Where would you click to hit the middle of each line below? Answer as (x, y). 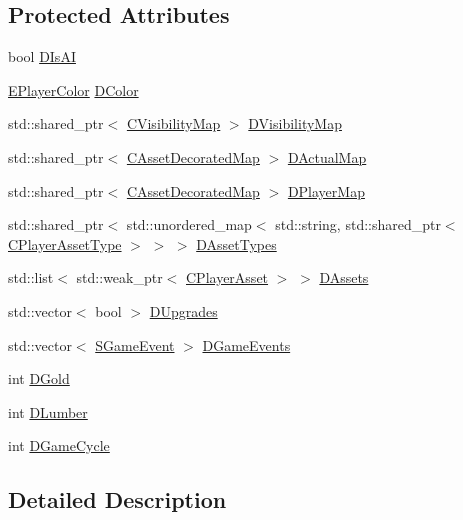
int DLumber (48, 411)
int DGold (39, 378)
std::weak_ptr (119, 277)
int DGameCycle (59, 445)
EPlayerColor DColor (73, 89)
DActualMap (327, 156)
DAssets (344, 277)
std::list (31, 277)
